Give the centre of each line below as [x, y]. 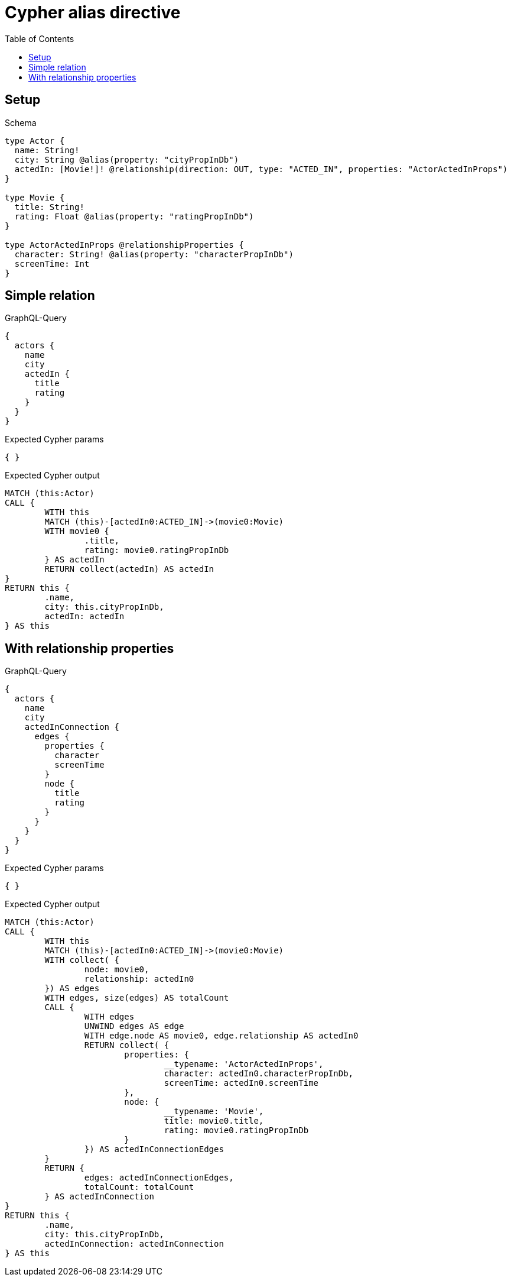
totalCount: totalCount [139, 1187]
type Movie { [35, 197]
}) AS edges [72, 989]
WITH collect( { [82, 960]
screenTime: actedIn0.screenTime [241, 1083]
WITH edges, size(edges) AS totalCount [137, 998]
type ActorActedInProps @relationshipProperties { [124, 245]
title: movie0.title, [214, 1121]
